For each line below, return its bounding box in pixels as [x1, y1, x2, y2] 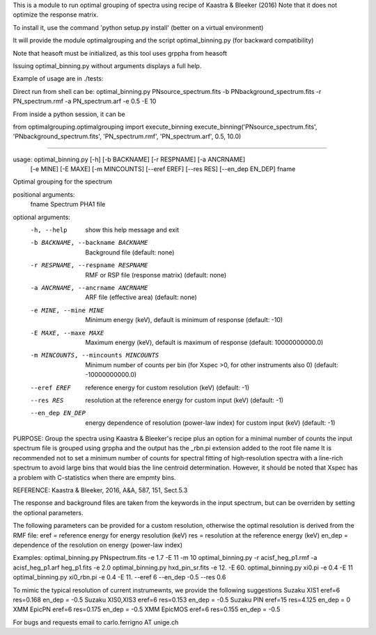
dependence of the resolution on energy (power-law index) [13, 540, 182, 549]
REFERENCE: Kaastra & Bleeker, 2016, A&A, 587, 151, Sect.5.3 [13, 486, 188, 495]
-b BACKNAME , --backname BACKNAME [30, 239, 148, 247]
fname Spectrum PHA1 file [30, 200, 106, 209]
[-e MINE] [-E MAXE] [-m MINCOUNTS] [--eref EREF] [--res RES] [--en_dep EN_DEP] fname [30, 165, 296, 173]
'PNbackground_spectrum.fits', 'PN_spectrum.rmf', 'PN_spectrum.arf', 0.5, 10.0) [13, 132, 242, 140]
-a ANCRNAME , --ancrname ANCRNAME [30, 284, 148, 291]
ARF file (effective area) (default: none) [85, 293, 198, 302]
